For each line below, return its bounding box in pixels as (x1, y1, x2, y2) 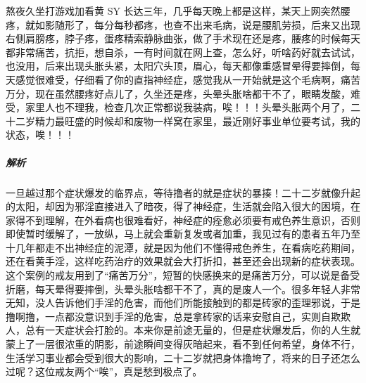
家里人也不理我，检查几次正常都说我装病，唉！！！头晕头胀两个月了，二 (25, 100, 360, 115)
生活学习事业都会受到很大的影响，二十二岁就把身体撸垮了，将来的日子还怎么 (6, 350, 360, 365)
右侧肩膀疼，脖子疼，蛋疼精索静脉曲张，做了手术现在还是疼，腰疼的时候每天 (6, 31, 360, 46)
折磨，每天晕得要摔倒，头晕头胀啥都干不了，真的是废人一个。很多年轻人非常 (6, 281, 360, 296)
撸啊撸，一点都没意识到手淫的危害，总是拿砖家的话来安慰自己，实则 (6, 309, 321, 323)
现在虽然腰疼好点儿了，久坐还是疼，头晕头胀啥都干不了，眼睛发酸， (34, 86, 351, 100)
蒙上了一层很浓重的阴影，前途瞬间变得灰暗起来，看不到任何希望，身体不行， (6, 337, 360, 351)
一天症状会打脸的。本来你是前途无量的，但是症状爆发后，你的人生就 (44, 323, 360, 337)
